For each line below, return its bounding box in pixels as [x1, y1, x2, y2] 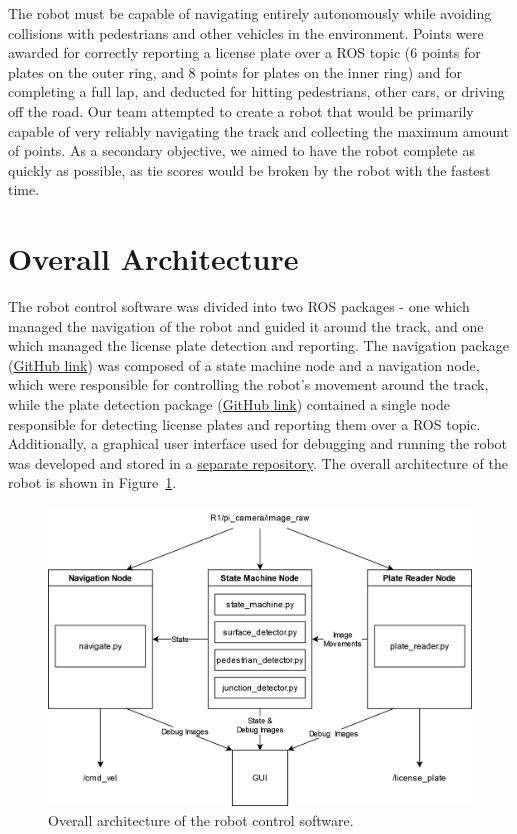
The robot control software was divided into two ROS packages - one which [8, 296, 470, 317]
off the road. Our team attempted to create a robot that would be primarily [8, 100, 474, 121]
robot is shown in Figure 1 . [8, 472, 177, 493]
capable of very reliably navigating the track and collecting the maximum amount [8, 120, 510, 141]
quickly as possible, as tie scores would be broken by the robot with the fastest [8, 159, 491, 180]
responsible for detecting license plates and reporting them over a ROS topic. [8, 413, 481, 434]
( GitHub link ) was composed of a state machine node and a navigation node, [8, 354, 480, 375]
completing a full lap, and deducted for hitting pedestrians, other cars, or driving [8, 81, 505, 102]
